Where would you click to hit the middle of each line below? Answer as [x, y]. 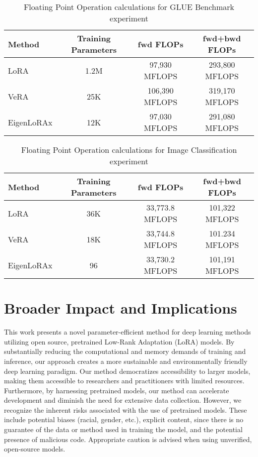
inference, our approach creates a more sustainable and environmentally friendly [126, 361]
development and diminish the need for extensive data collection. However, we [123, 400]
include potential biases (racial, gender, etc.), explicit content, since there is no [124, 419]
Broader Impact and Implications [121, 308]
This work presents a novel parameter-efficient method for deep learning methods [128, 332]
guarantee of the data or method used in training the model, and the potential [123, 429]
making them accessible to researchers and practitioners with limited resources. [124, 381]
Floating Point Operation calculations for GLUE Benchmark [129, 7]
